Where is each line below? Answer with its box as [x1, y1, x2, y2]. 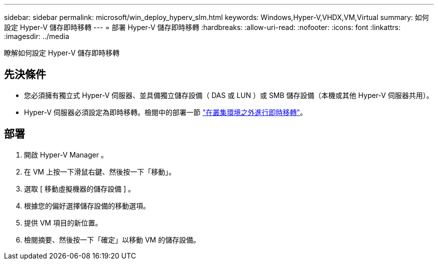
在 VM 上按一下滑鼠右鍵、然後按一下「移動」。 [24, 167, 176, 176]
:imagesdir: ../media [4, 32, 69, 40]
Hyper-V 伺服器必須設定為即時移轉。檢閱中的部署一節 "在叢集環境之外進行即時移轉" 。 [24, 107, 307, 116]
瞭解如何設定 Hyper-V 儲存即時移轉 [4, 48, 120, 57]
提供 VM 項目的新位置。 [24, 218, 102, 227]
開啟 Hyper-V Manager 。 [24, 150, 108, 159]
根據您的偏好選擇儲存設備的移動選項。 [24, 201, 150, 210]
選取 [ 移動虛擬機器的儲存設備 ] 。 [24, 184, 135, 193]
